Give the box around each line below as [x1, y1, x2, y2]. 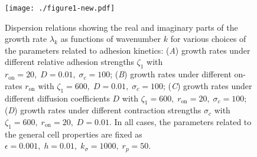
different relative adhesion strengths [5, 55, 134, 68]
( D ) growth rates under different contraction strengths [5, 104, 201, 116]
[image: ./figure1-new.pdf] [5, 4, 115, 12]
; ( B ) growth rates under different [110, 68, 232, 80]
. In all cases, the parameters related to [109, 116, 252, 128]
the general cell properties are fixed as [5, 127, 142, 140]
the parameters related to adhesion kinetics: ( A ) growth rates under [5, 44, 251, 56]
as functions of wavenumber [60, 32, 161, 45]
